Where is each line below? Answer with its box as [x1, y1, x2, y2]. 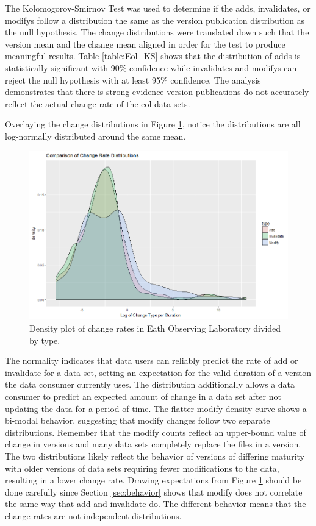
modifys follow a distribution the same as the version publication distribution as [5, 13, 305, 26]
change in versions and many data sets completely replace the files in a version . [5, 438, 301, 450]
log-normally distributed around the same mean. [5, 129, 186, 142]
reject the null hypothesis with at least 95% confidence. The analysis [5, 73, 261, 86]
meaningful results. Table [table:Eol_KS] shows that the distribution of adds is [5, 49, 301, 62]
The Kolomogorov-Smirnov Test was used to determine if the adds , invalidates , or [5, 2, 311, 14]
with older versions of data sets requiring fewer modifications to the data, [5, 461, 279, 474]
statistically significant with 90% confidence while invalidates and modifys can [5, 61, 297, 74]
